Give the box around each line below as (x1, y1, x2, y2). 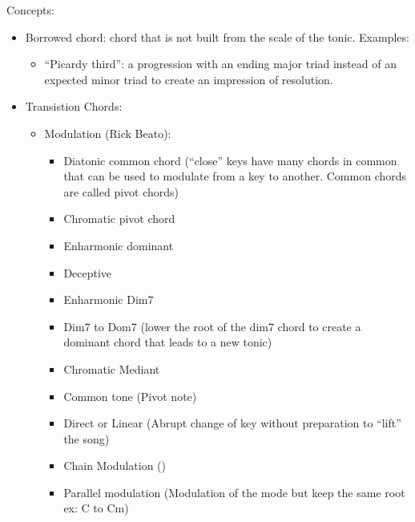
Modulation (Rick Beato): (44, 124, 171, 141)
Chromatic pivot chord (63, 210, 175, 227)
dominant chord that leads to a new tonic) (63, 334, 272, 350)
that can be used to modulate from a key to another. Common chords (63, 168, 407, 184)
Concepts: (6, 2, 54, 18)
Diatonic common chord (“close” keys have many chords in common (63, 152, 397, 168)
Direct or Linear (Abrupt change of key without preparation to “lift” (63, 415, 401, 431)
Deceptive (63, 264, 112, 281)
